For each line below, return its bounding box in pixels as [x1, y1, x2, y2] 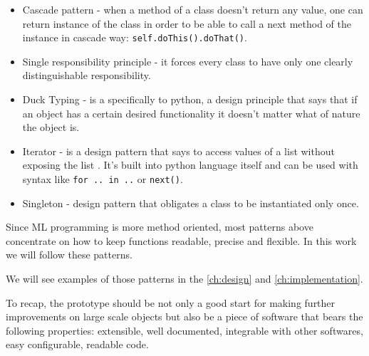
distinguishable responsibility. [22, 68, 151, 83]
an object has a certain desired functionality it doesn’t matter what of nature [22, 105, 360, 120]
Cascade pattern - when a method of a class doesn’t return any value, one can [22, 2, 363, 16]
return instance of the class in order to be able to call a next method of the [22, 16, 351, 31]
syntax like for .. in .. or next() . [22, 172, 183, 186]
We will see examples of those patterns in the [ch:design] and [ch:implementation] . [6, 271, 363, 286]
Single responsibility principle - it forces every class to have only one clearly [22, 53, 353, 68]
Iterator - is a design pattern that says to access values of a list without [22, 143, 335, 158]
